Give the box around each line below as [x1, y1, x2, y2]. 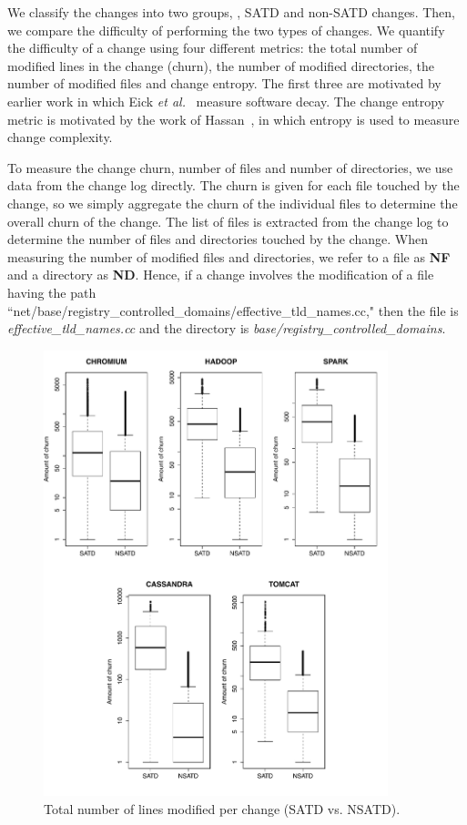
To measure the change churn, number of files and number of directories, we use [7, 158, 453, 177]
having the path [7, 282, 96, 301]
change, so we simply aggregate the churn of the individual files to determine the [7, 193, 458, 212]
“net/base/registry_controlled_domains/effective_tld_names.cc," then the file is [7, 300, 459, 320]
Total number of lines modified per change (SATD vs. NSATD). [44, 799, 401, 818]
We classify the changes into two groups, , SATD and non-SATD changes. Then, [7, 3, 455, 21]
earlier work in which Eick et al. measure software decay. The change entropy [7, 91, 445, 110]
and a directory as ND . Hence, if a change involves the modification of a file [7, 265, 434, 284]
